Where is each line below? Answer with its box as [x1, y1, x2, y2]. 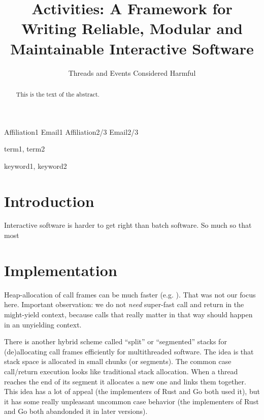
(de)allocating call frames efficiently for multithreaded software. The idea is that [4, 346, 254, 356]
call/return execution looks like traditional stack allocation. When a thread [4, 366, 238, 376]
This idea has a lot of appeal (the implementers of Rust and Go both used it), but [4, 386, 260, 397]
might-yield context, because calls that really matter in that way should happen [4, 309, 253, 319]
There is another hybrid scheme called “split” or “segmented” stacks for [4, 336, 227, 347]
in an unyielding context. [4, 319, 82, 329]
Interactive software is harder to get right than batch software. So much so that [4, 220, 252, 230]
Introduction [4, 190, 94, 211]
